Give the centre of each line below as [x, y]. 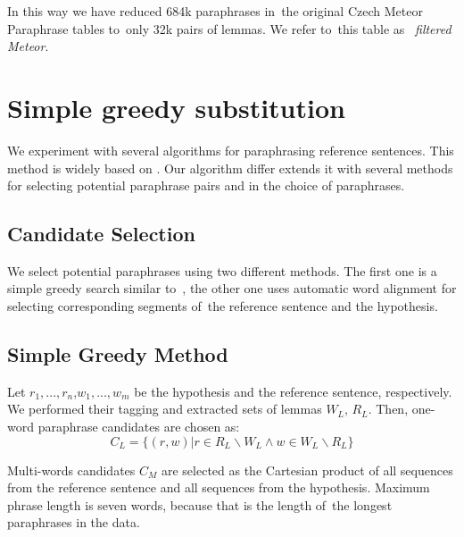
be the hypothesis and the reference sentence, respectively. [293, 391]
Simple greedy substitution [176, 107]
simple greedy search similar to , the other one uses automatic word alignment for [232, 288]
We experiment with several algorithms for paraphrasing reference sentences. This [231, 150]
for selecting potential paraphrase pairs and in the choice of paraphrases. [206, 185]
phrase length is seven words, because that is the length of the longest [200, 504]
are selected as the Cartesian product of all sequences [307, 470]
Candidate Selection [101, 234]
